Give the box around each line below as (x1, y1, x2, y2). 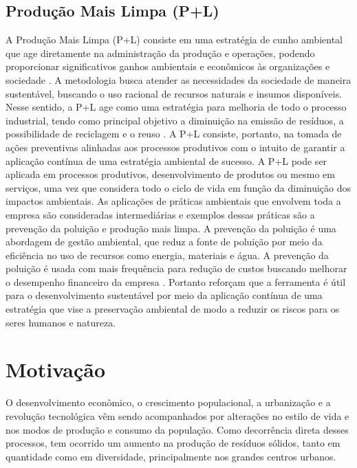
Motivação (6, 355, 106, 383)
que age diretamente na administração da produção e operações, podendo (6, 45, 315, 60)
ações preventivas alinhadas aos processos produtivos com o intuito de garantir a (6, 140, 345, 154)
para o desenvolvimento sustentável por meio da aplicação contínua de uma (6, 288, 323, 302)
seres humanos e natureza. (6, 315, 116, 329)
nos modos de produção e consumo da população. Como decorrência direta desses (6, 422, 349, 436)
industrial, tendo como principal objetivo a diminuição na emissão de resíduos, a (6, 113, 344, 127)
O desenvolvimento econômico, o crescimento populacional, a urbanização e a (6, 395, 331, 410)
